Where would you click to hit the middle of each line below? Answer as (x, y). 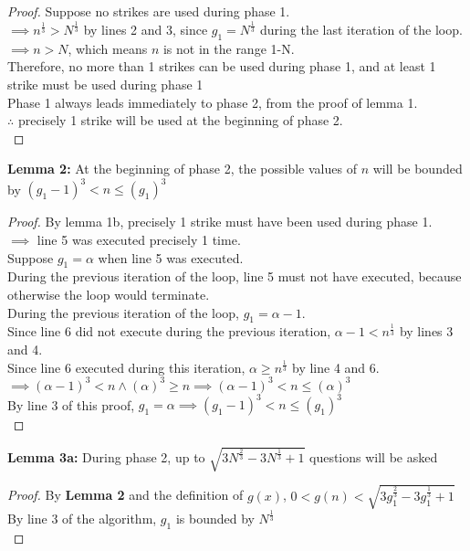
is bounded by (215, 519)
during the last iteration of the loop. (361, 29)
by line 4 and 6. (335, 367)
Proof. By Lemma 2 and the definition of (125, 495)
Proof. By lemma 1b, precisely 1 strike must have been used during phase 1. (220, 222)
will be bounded (418, 169)
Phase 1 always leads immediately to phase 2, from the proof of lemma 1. (213, 102)
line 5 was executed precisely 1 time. (139, 239)
